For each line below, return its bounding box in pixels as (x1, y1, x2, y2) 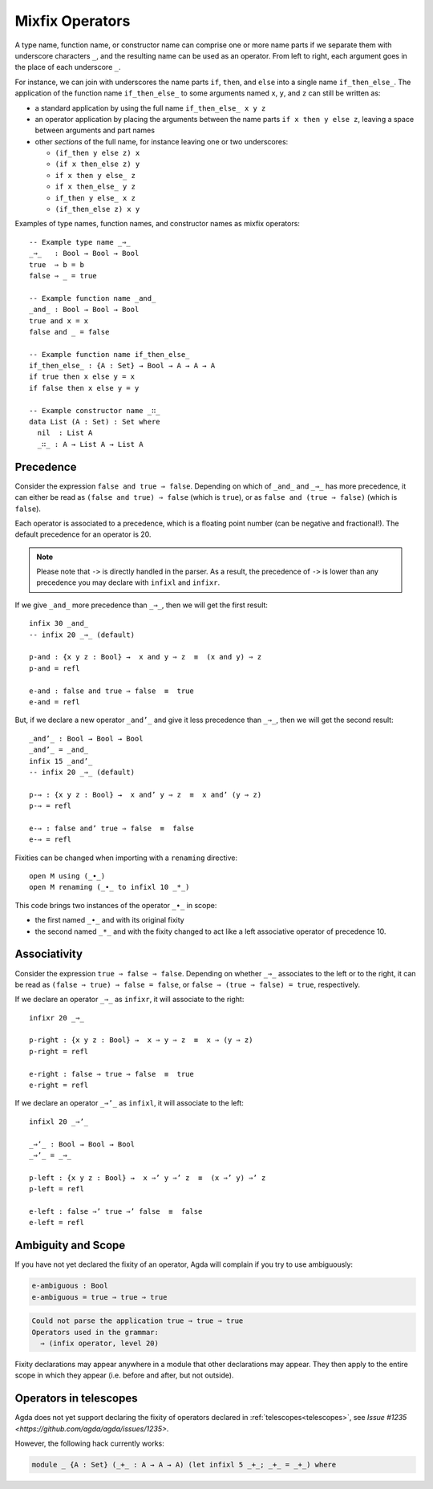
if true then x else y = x (29, 372, 136, 381)
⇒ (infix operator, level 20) (40, 1338, 160, 1348)
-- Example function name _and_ (29, 294, 156, 302)
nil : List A (37, 428, 93, 437)
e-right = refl (29, 1081, 89, 1090)
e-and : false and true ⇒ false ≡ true (29, 686, 194, 696)
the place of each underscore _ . (14, 63, 121, 72)
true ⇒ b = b (29, 260, 84, 269)
